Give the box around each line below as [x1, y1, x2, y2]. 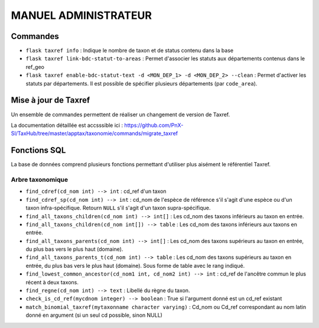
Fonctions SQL [11, 145, 66, 156]
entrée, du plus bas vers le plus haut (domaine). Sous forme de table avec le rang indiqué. [25, 262, 245, 269]
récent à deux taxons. [25, 278, 79, 286]
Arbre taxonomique [11, 175, 68, 183]
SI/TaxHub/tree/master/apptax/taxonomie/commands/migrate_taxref [11, 130, 178, 137]
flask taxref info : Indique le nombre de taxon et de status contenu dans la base [25, 47, 233, 54]
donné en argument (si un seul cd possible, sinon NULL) [25, 311, 162, 319]
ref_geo [25, 63, 44, 70]
